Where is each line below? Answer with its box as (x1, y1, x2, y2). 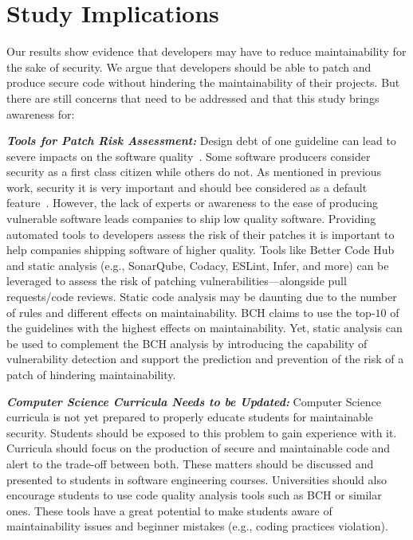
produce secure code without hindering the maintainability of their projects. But (6, 74, 400, 91)
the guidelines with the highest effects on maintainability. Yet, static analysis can (6, 319, 403, 336)
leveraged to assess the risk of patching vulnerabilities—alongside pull (6, 272, 347, 289)
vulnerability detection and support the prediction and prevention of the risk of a (6, 350, 404, 367)
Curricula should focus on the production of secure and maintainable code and (6, 440, 391, 456)
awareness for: (6, 105, 75, 122)
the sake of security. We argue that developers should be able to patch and (6, 58, 372, 75)
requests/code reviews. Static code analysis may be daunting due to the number (6, 288, 397, 305)
